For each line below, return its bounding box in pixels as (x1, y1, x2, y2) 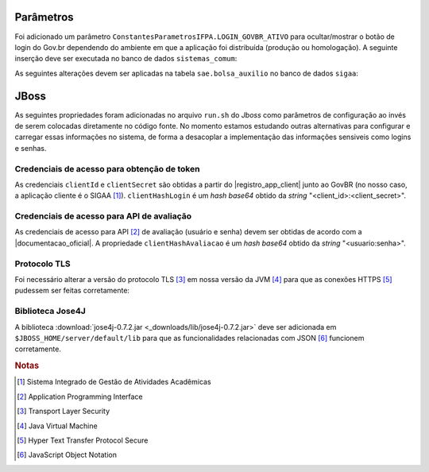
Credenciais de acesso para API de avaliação (14, 211, 192, 222)
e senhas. (14, 143, 47, 153)
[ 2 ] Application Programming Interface (17, 392, 143, 401)
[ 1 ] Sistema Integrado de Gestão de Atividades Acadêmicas (17, 377, 211, 387)
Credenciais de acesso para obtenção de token (14, 163, 200, 174)
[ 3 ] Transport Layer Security (17, 406, 110, 416)
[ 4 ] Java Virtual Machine (17, 421, 99, 431)
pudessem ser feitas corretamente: (14, 286, 130, 296)
